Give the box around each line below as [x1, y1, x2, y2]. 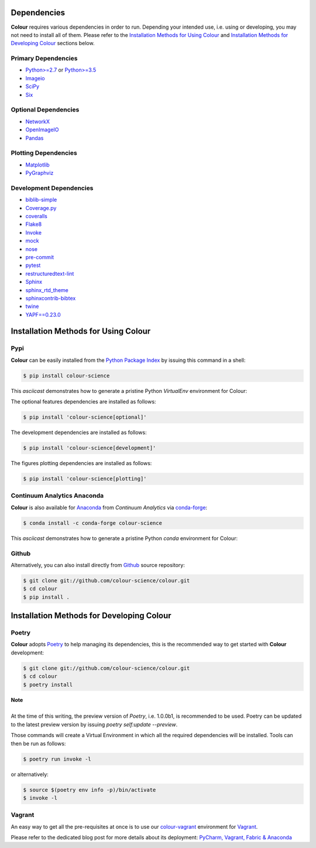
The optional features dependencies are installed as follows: [11, 398, 156, 405]
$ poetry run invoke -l [23, 755, 92, 762]
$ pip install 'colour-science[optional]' [23, 414, 147, 420]
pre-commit [25, 253, 54, 260]
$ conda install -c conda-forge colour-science [23, 520, 162, 526]
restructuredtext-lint [25, 270, 74, 277]
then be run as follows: [11, 740, 66, 747]
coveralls [25, 212, 48, 219]
